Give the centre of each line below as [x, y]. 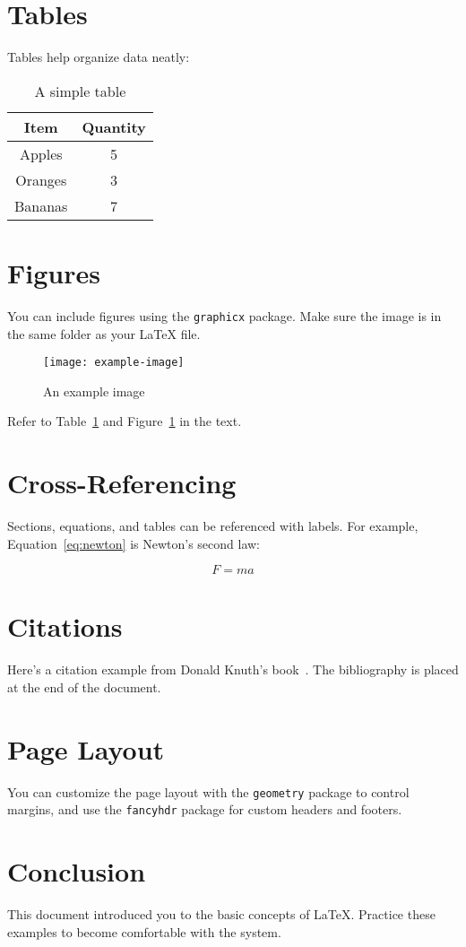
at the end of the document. [84, 686]
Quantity [114, 126]
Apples [41, 153]
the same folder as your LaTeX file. [104, 333]
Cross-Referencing [122, 483]
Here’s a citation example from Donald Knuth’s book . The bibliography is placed [233, 669]
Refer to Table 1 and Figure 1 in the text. [125, 421]
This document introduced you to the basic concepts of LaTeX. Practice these [221, 914]
